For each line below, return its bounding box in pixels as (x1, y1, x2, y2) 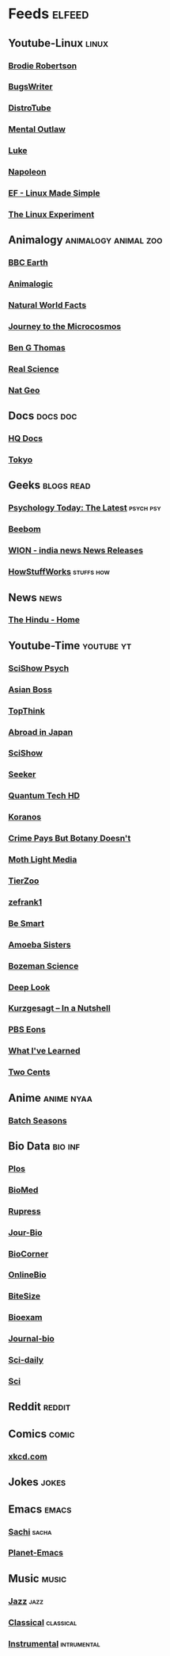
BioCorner (8, 1248, 49, 1259)
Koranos (8, 812, 42, 823)
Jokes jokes (8, 1475, 66, 1489)
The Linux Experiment (8, 208, 95, 220)
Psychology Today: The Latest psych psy (8, 503, 161, 514)
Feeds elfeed (8, 5, 89, 23)
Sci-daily (8, 1355, 44, 1366)
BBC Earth (8, 257, 49, 268)
